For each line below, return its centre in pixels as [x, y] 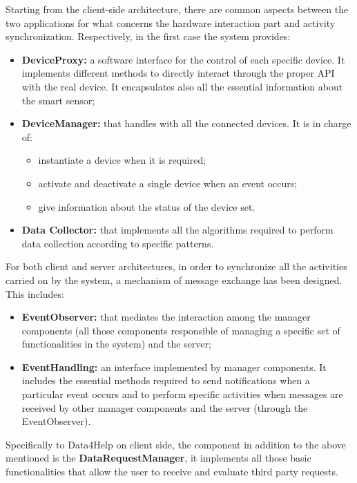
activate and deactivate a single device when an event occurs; [168, 183]
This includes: [35, 293]
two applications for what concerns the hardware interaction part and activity [171, 22]
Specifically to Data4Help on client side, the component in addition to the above [176, 444]
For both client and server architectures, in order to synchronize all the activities [176, 266]
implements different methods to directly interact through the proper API [178, 73]
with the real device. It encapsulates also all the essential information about [182, 86]
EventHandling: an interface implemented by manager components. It [174, 367]
